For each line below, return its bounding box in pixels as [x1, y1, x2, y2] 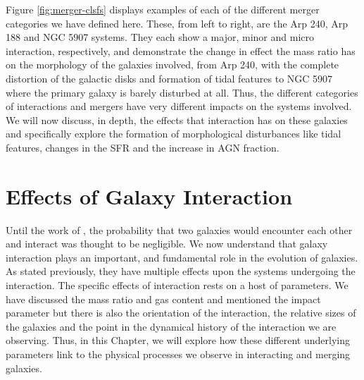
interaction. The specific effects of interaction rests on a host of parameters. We [6, 278, 349, 293]
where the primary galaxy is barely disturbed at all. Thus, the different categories [6, 85, 358, 99]
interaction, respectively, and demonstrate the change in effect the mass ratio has [6, 43, 356, 58]
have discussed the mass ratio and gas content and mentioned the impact [6, 291, 321, 306]
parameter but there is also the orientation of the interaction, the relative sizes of [6, 305, 356, 320]
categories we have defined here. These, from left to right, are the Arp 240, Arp [6, 16, 349, 30]
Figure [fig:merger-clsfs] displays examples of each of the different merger [6, 2, 320, 16]
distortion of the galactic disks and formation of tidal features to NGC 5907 [6, 71, 333, 85]
